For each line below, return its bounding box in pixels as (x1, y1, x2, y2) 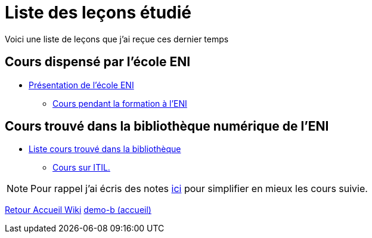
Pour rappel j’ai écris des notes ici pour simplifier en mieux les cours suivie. (30, 183, 368, 195)
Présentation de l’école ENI (29, 79, 134, 90)
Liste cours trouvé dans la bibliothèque (29, 144, 181, 154)
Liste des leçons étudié (5, 2, 191, 23)
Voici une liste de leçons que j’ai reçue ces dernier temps (5, 33, 229, 44)
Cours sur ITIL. (52, 162, 110, 173)
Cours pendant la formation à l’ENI (52, 98, 187, 109)
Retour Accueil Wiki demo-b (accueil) (5, 205, 151, 215)
